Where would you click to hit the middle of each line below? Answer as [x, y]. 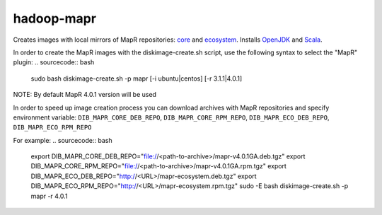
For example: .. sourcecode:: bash [63, 140]
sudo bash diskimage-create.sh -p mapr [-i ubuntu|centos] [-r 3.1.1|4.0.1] [137, 79]
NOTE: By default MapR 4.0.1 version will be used [85, 95]
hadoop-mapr [55, 18]
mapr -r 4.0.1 [49, 196]
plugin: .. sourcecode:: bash [54, 62]
